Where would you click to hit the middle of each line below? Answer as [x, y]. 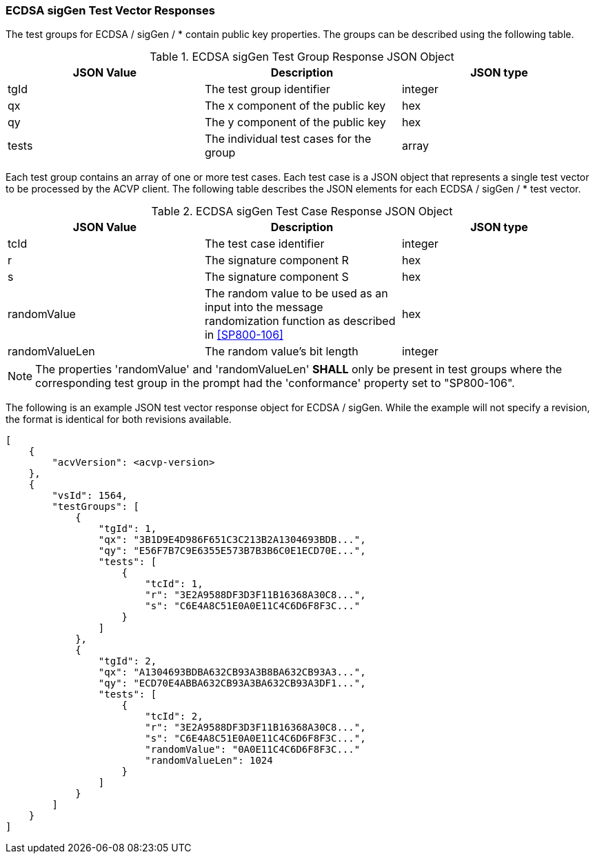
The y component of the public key [295, 122]
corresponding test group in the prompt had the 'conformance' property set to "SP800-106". [275, 383]
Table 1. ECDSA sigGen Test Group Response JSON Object [302, 57]
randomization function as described [300, 321]
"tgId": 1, [128, 529]
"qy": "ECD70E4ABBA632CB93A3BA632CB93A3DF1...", [232, 683]
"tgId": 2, [128, 661]
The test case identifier [264, 244]
